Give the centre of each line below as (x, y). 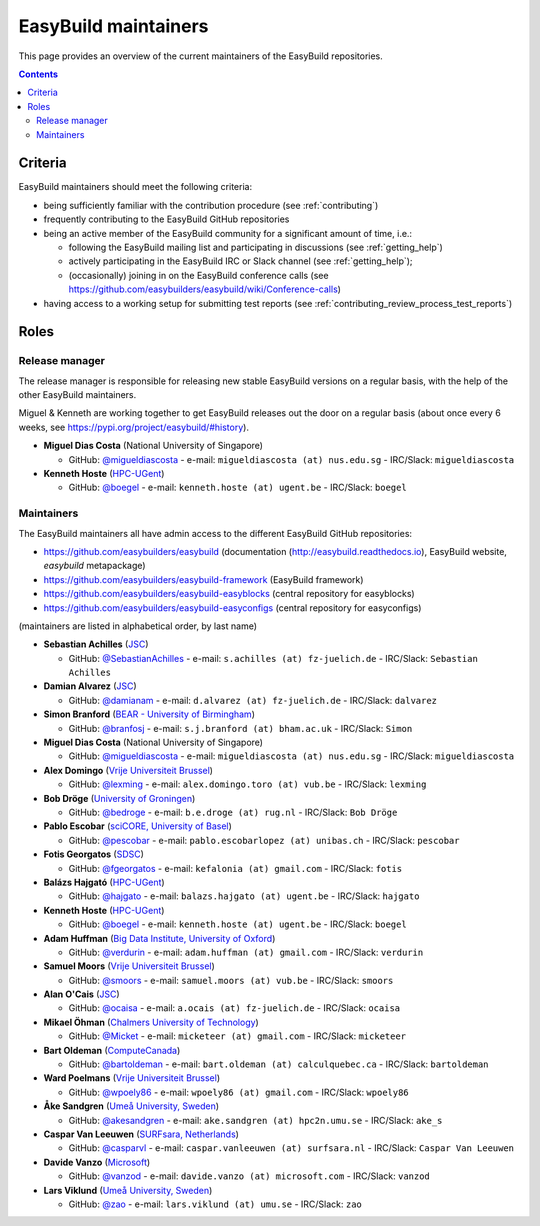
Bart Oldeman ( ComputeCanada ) (112, 1050)
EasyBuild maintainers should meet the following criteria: (135, 187)
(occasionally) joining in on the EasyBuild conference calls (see (198, 275)
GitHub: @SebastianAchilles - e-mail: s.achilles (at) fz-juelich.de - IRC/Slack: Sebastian (273, 658)
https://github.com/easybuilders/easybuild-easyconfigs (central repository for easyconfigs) (232, 607)
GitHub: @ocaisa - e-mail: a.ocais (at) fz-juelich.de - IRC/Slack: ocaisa (234, 1008)
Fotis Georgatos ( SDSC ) (94, 854)
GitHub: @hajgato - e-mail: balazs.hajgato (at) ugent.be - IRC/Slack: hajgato (244, 896)
